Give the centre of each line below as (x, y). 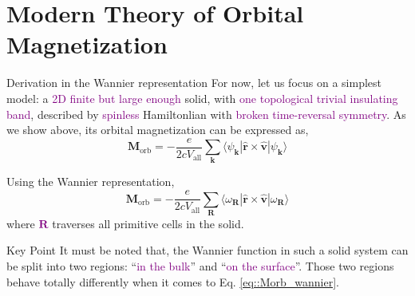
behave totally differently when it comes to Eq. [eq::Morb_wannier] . (173, 281)
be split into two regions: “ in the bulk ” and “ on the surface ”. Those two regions (200, 266)
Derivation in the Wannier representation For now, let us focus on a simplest (194, 83)
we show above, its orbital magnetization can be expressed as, (158, 130)
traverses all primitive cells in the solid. (148, 223)
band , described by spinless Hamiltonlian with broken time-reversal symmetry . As (206, 114)
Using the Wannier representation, (91, 182)
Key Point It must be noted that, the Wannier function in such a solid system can (207, 250)
